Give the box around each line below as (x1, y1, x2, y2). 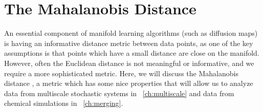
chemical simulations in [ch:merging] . (4, 98, 123, 108)
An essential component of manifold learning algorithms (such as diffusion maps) (4, 28, 258, 38)
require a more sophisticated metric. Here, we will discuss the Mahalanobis (4, 68, 238, 78)
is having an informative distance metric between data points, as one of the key (4, 37, 253, 48)
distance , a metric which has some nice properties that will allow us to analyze (4, 78, 253, 88)
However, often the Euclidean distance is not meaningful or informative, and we (4, 57, 254, 68)
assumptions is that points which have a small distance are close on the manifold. (4, 48, 259, 58)
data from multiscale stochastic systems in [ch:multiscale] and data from (4, 87, 234, 98)
